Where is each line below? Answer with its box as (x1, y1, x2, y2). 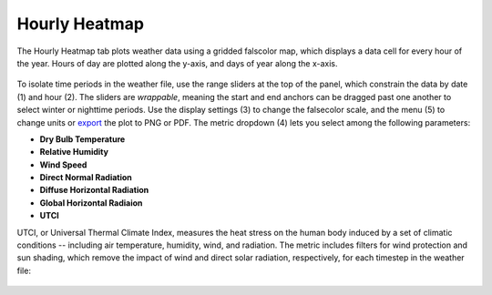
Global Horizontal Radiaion (39, 197, 143, 209)
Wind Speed (39, 159, 87, 170)
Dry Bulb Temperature (39, 133, 126, 145)
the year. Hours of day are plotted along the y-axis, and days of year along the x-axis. (16, 57, 338, 68)
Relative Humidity (39, 147, 109, 158)
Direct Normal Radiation (39, 172, 132, 183)
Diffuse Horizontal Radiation (39, 185, 149, 196)
